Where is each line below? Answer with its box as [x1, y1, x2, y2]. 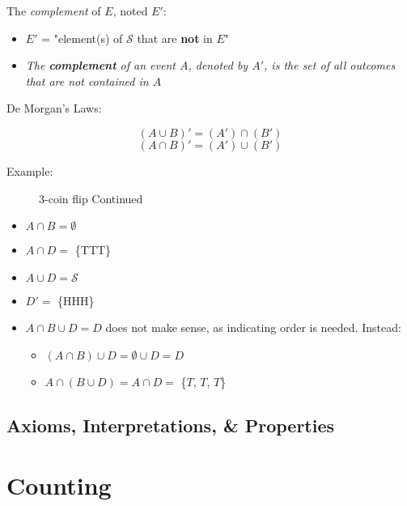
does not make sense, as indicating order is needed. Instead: [105, 319, 401, 336]
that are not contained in [25, 72, 149, 89]
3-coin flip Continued [39, 189, 143, 206]
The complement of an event [25, 57, 176, 74]
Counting [6, 468, 112, 501]
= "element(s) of [41, 29, 123, 46]
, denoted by [188, 57, 248, 74]
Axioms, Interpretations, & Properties [6, 412, 335, 437]
